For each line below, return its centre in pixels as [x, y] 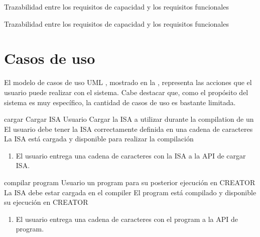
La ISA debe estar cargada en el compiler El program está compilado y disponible [130, 192]
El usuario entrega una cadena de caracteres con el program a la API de [127, 219]
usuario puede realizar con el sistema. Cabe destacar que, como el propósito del [126, 92]
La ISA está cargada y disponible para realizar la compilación [99, 139]
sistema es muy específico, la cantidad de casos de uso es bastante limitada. [120, 102]
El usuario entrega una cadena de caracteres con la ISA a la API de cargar [131, 155]
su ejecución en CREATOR [46, 202]
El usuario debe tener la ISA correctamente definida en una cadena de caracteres [128, 129]
